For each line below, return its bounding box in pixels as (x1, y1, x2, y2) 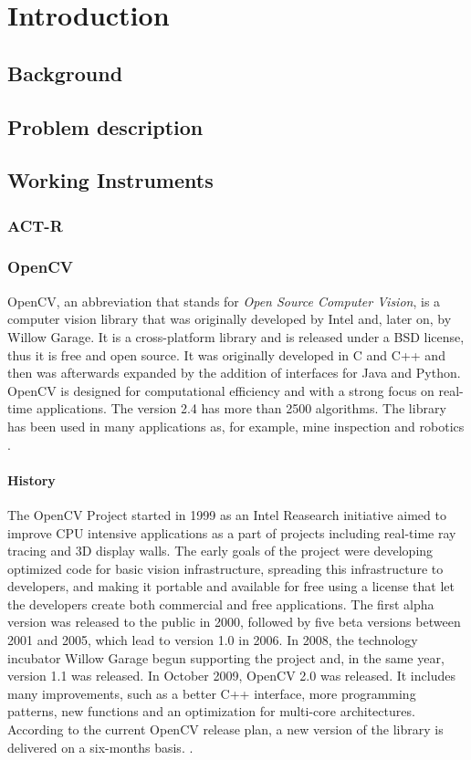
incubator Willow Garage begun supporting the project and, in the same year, (7, 648, 445, 667)
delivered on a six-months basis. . (7, 737, 194, 756)
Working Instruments (7, 166, 214, 194)
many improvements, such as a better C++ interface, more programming (7, 683, 416, 703)
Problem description (7, 112, 204, 141)
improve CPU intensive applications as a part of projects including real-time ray (7, 523, 456, 542)
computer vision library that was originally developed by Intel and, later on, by (7, 309, 452, 328)
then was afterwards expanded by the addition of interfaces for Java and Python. (7, 363, 461, 382)
